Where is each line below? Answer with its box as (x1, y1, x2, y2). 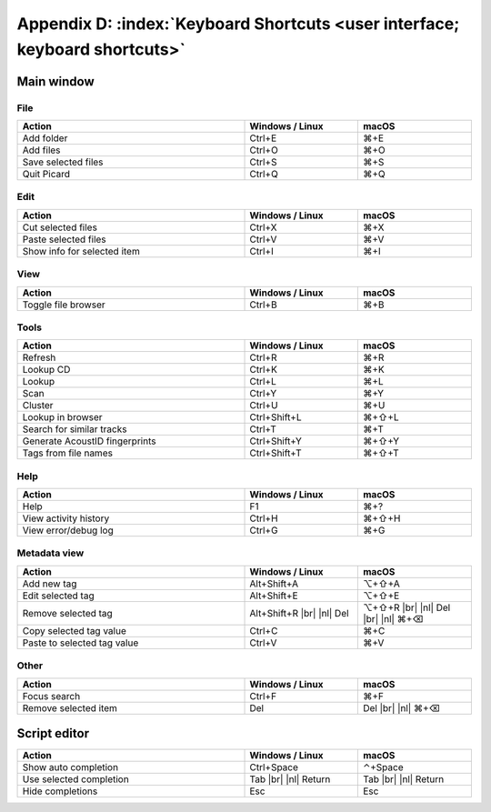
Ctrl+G (249, 524, 278, 536)
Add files (22, 144, 61, 156)
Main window (16, 74, 95, 89)
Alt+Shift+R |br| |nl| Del (249, 606, 349, 619)
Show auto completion (22, 761, 118, 774)
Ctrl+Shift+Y (249, 435, 302, 447)
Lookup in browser (22, 411, 104, 424)
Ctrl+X (249, 221, 277, 234)
